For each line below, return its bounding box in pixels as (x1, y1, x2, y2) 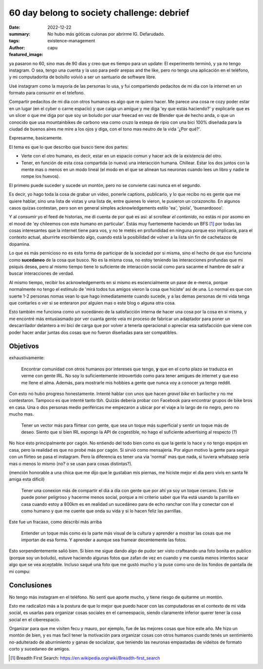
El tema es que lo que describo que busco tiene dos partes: (9, 144, 129, 150)
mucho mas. (9, 411, 34, 417)
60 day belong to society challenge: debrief (9, 7, 189, 18)
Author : (9, 44, 25, 51)
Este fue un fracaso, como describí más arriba (9, 519, 102, 525)
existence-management (47, 38, 95, 44)
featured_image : (9, 52, 43, 57)
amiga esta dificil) (9, 477, 45, 482)
